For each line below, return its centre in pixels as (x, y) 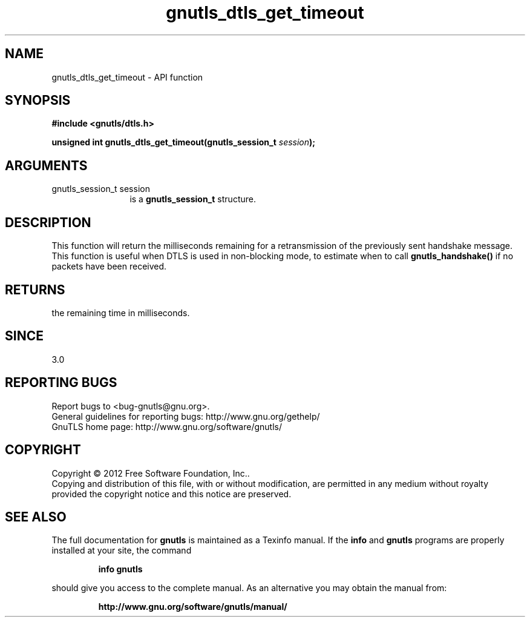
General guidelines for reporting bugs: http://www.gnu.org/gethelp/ (186, 416)
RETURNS (35, 289)
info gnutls (120, 569)
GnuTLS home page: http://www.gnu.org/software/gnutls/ (167, 426)
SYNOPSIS (38, 101)
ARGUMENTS (46, 165)
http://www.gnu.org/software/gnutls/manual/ (193, 607)
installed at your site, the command (122, 551)
